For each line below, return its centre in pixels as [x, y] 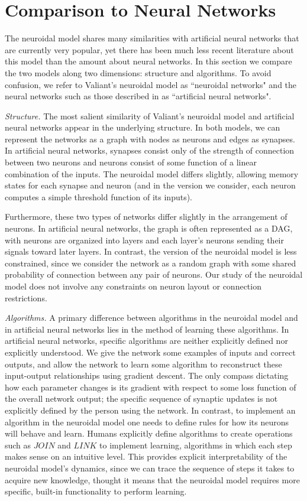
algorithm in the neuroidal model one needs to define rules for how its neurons [147, 422]
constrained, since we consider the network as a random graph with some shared [151, 263]
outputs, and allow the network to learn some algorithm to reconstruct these [143, 364]
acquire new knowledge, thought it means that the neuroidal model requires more [152, 479]
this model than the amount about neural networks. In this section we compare [148, 61]
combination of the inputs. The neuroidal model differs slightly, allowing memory [152, 173]
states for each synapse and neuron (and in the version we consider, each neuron [150, 185]
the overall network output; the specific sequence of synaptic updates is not [141, 398]
